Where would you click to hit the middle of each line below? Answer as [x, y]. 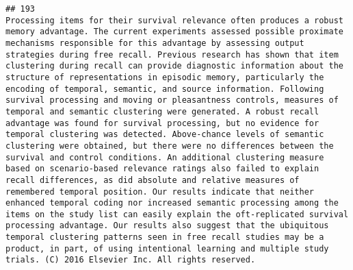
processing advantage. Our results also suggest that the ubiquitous [167, 226]
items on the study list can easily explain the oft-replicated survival [177, 214]
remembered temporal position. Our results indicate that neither [160, 192]
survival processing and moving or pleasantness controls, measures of [172, 100]
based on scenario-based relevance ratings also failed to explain [162, 169]
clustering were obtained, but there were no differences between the [170, 146]
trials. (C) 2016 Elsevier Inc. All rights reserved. [131, 260]
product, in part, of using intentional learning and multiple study [167, 248]
